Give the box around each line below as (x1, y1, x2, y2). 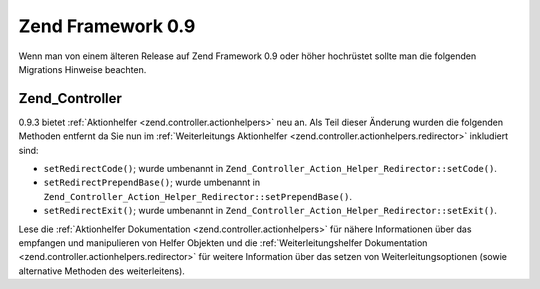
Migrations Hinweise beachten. (18, 63, 147, 75)
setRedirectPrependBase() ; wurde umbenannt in (43, 176, 261, 189)
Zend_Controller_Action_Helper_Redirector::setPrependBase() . (43, 190, 352, 202)
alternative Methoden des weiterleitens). (18, 265, 185, 277)
